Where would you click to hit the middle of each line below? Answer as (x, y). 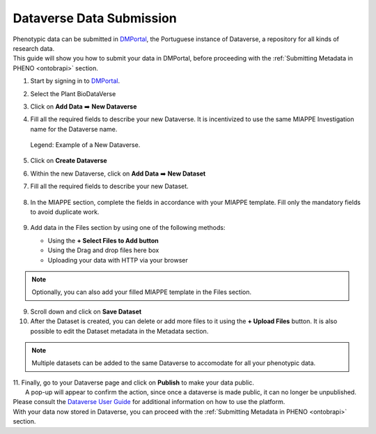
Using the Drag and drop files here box (103, 250)
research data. (34, 48)
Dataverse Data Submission (95, 18)
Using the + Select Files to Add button (103, 240)
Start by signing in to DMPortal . (75, 81)
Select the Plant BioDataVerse (73, 93)
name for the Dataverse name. (74, 129)
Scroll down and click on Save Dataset (86, 311)
